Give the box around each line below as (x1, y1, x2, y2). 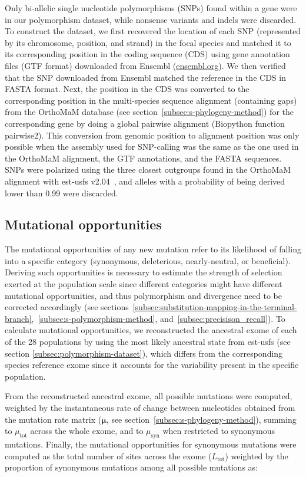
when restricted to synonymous (162, 425, 275, 437)
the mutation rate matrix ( (5, 413, 102, 425)
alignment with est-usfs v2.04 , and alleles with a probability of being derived (5, 175, 285, 187)
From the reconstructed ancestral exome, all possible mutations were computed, (5, 390, 292, 402)
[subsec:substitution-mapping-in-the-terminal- (132, 301, 297, 313)
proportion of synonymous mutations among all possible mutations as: (5, 461, 258, 473)
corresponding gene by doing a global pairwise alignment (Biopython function (5, 117, 285, 129)
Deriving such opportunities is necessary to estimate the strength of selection (5, 266, 282, 278)
